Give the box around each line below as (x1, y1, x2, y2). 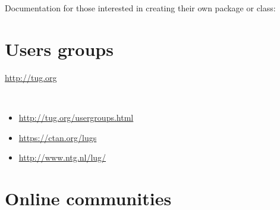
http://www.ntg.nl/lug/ (18, 151, 106, 164)
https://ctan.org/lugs (18, 131, 97, 143)
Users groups (5, 36, 114, 61)
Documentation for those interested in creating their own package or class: (5, 2, 276, 14)
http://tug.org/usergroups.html (18, 111, 134, 123)
